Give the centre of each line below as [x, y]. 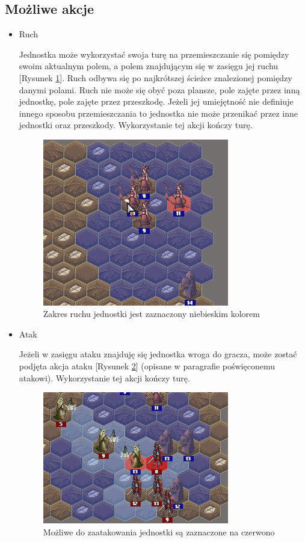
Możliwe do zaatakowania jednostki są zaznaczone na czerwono [159, 531]
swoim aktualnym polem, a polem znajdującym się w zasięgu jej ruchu [149, 66]
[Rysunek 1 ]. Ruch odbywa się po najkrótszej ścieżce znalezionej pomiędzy [156, 77]
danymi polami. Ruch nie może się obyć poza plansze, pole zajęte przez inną [159, 89]
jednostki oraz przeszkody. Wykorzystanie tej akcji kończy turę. [136, 125]
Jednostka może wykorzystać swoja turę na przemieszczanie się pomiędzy [154, 54]
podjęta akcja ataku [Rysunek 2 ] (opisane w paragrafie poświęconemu [147, 365]
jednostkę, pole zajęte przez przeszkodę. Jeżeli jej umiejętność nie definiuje [156, 101]
